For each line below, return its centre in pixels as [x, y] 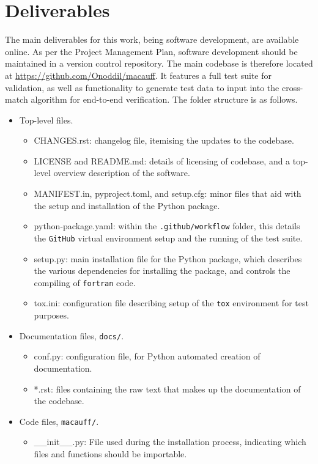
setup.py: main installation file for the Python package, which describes [168, 258]
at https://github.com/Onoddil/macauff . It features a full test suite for [138, 75]
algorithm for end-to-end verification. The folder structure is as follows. [164, 99]
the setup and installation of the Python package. [127, 205]
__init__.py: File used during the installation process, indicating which [170, 442]
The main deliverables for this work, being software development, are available [152, 39]
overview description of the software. [122, 173]
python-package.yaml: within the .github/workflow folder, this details [167, 226]
